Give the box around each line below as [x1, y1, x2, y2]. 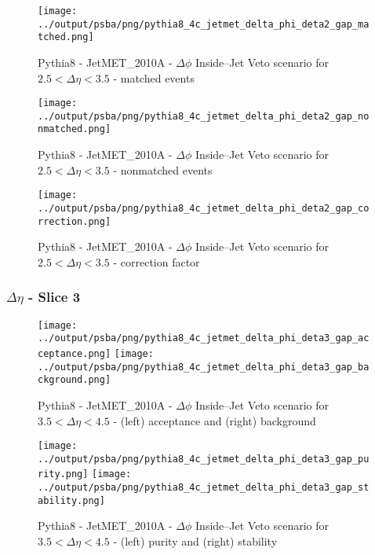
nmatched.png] [38, 123, 111, 135]
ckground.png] [38, 374, 111, 386]
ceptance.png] [38, 348, 111, 359]
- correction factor [113, 253, 200, 270]
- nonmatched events [113, 161, 213, 178]
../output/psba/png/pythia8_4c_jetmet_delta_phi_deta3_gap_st [38, 482, 370, 494]
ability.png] [38, 494, 105, 506]
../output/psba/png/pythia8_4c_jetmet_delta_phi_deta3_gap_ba [38, 361, 370, 373]
